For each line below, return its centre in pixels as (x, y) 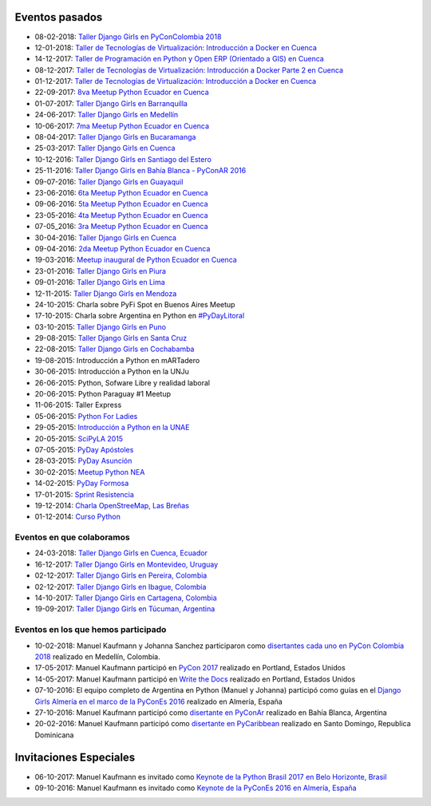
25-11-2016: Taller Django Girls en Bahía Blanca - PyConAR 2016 (140, 171)
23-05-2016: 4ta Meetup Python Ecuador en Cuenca (121, 215)
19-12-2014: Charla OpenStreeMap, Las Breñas (112, 505)
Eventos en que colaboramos (73, 537)
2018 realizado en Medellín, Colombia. (98, 656)
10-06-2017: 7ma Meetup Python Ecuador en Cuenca (122, 126)
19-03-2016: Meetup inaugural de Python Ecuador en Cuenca (136, 260)
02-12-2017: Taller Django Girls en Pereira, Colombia (121, 575)
